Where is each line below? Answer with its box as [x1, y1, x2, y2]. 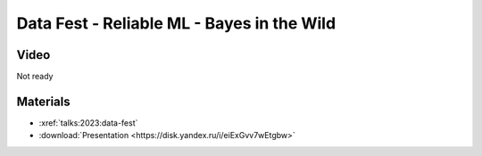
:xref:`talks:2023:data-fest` [38, 117, 138, 128]
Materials [16, 94, 71, 109]
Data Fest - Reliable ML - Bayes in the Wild [16, 13, 337, 33]
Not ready [16, 71, 54, 82]
